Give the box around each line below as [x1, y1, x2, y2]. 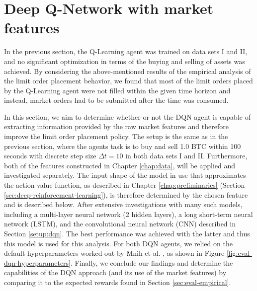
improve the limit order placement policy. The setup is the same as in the [4, 131, 228, 142]
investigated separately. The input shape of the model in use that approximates [4, 170, 246, 180]
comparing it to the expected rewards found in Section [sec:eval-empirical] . [4, 277, 231, 287]
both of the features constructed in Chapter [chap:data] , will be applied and [4, 160, 236, 170]
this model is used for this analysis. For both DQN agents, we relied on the [4, 238, 233, 248]
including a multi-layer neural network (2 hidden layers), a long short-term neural [4, 209, 253, 219]
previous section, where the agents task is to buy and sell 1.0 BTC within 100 [4, 141, 241, 151]
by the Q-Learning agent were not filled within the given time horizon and [4, 85, 231, 95]
